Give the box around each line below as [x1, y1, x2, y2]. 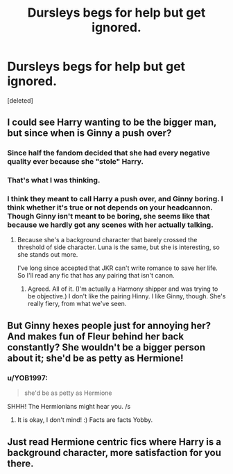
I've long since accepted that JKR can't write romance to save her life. [17, 264, 218, 272]
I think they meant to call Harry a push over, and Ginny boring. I [7, 194, 223, 204]
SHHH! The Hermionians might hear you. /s [7, 403, 131, 411]
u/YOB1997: [7, 373, 49, 382]
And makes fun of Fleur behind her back [7, 330, 184, 342]
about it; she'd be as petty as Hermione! [7, 352, 184, 364]
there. [7, 457, 34, 469]
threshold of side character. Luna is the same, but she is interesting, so [17, 243, 220, 251]
